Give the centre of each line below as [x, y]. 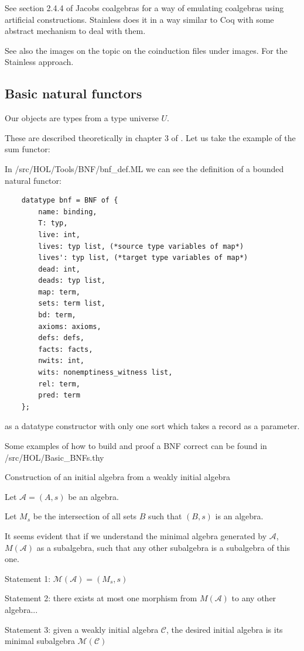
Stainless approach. [39, 62]
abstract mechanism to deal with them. [75, 31]
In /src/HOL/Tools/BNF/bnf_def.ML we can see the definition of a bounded [144, 168]
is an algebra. [239, 516]
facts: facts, [66, 349]
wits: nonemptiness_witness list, [105, 373]
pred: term [59, 395]
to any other [254, 598]
